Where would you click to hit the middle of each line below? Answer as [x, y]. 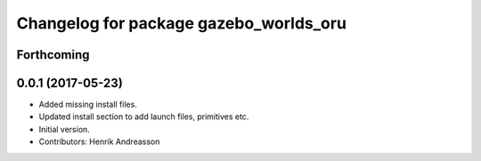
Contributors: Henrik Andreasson [99, 141]
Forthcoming [53, 55]
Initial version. [65, 129]
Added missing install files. [88, 105]
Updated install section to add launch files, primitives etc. [144, 117]
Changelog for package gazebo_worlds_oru [182, 23]
